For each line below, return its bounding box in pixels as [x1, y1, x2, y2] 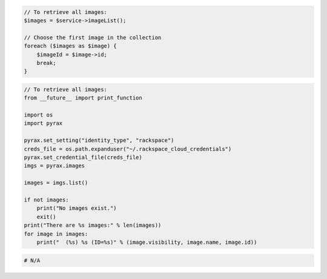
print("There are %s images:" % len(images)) [24, 222, 162, 229]
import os [24, 112, 53, 118]
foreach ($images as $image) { [24, 42, 117, 50]
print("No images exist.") [36, 205, 117, 212]
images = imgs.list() [24, 180, 88, 186]
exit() [36, 213, 56, 220]
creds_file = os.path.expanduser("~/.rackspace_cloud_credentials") [24, 146, 232, 152]
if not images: [24, 196, 69, 203]
